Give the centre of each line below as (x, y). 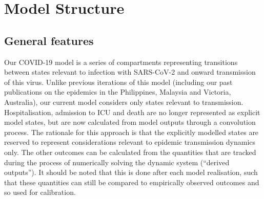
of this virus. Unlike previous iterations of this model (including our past (118, 82)
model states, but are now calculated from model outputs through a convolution (130, 122)
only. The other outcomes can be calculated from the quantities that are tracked (130, 152)
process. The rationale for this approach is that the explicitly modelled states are (131, 132)
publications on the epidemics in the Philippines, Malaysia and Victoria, (118, 92)
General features (49, 40)
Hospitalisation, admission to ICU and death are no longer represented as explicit (132, 112)
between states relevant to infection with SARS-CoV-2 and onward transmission (130, 72)
